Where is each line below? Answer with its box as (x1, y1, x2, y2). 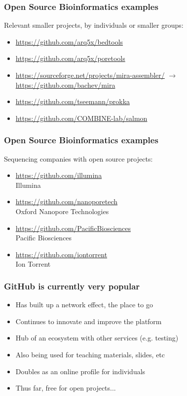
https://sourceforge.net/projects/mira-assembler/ (15, 70, 165, 80)
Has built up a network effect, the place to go (15, 299, 153, 310)
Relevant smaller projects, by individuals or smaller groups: (4, 20, 184, 30)
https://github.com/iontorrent (15, 249, 108, 259)
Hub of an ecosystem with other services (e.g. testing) (15, 333, 179, 343)
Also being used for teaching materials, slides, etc (15, 349, 165, 359)
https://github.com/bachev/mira (15, 79, 115, 90)
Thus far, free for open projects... (15, 383, 116, 393)
